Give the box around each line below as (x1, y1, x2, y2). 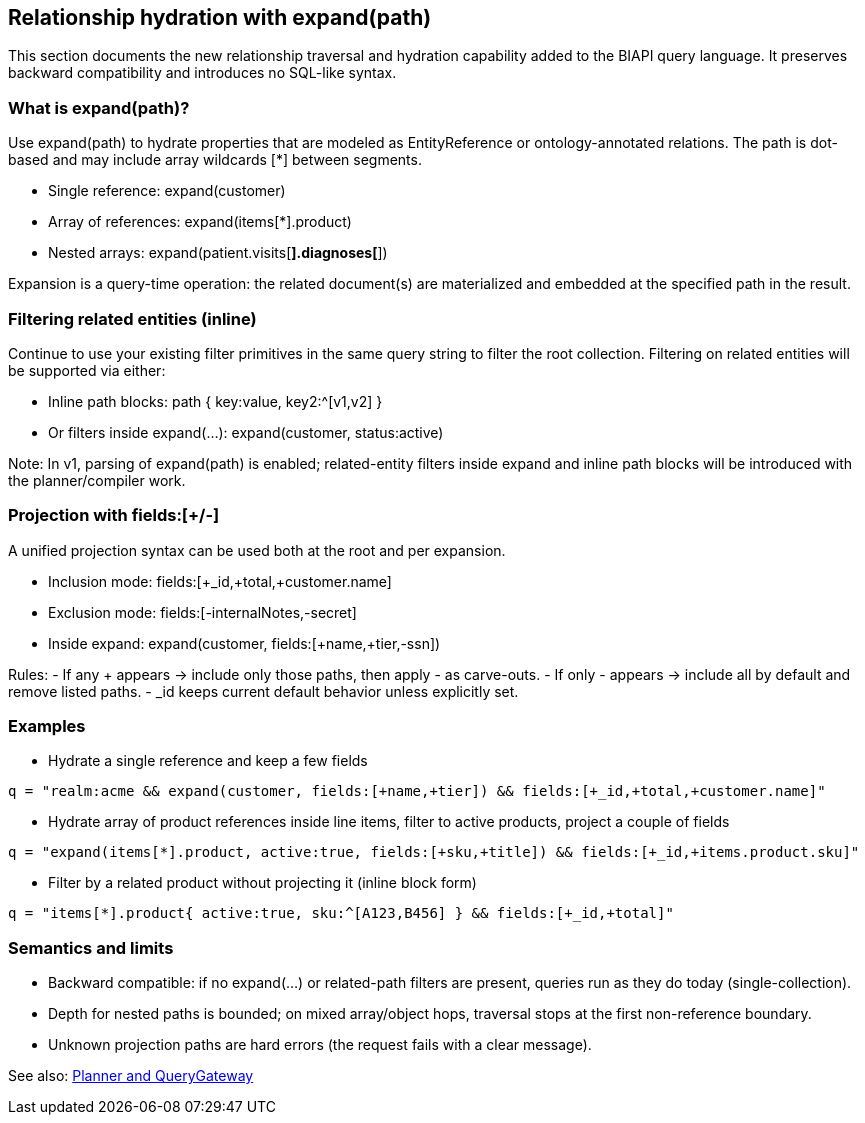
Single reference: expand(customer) (48, 182, 286, 200)
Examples (8, 716, 86, 737)
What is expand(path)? (8, 97, 190, 118)
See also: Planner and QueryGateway (8, 1067, 254, 1085)
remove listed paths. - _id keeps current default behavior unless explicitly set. (8, 682, 519, 700)
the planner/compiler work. (8, 471, 186, 489)
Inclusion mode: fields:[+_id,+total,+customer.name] (48, 572, 392, 590)
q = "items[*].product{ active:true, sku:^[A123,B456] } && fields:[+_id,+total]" (8, 905, 674, 922)
